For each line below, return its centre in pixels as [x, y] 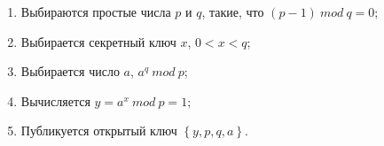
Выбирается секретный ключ [98, 41]
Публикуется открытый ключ [99, 131]
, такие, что [233, 12]
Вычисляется [55, 100]
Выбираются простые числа [96, 12]
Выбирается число [70, 71]
